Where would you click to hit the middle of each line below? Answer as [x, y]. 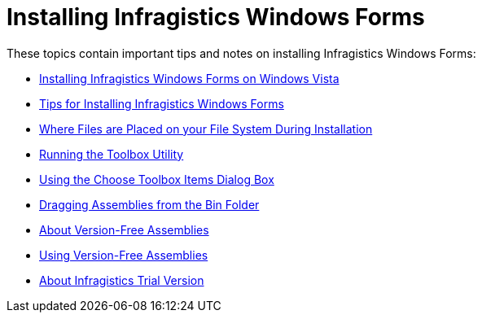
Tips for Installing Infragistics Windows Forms [162, 103]
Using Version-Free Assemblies [124, 255]
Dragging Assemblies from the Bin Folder [149, 204]
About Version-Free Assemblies [124, 229]
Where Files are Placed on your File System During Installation [206, 129]
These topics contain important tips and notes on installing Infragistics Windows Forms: [241, 53]
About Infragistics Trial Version [122, 280]
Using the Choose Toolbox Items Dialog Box [157, 179]
